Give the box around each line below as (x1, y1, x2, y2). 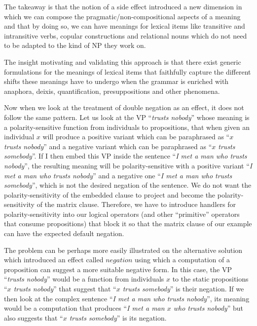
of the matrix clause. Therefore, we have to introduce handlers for (37, 199, 236, 209)
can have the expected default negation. (4, 228, 124, 239)
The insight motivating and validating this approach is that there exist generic (4, 56, 241, 67)
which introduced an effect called (4, 254, 104, 265)
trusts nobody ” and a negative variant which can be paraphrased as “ (4, 141, 212, 151)
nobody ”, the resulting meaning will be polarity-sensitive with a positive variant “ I (4, 160, 253, 170)
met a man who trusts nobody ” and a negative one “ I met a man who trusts (4, 170, 232, 180)
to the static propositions (172, 274, 249, 284)
